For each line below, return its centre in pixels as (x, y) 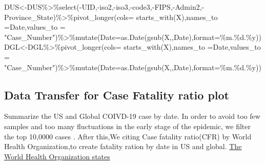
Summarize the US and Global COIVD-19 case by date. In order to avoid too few (132, 116)
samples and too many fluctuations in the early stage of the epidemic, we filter (128, 126)
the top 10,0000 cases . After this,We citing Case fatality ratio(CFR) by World (128, 136)
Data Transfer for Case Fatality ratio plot (117, 95)
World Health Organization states (57, 156)
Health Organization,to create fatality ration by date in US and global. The (123, 146)
